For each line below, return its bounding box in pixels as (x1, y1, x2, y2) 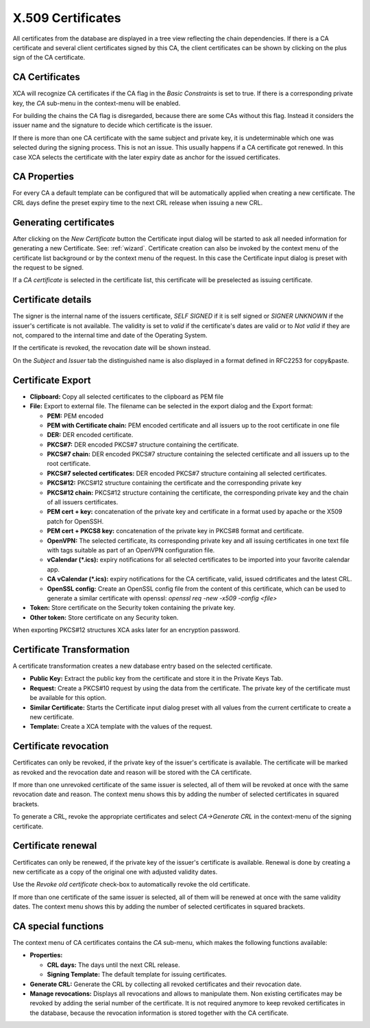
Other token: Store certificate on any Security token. (29, 613, 179, 621)
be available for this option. (29, 694, 107, 702)
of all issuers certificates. (47, 498, 119, 506)
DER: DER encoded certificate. (47, 431, 134, 439)
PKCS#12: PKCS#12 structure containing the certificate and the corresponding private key (47, 479, 301, 487)
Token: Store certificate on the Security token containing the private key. (29, 604, 236, 612)
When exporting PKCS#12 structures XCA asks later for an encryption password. (12, 626, 241, 634)
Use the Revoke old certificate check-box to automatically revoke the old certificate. (12, 880, 250, 889)
